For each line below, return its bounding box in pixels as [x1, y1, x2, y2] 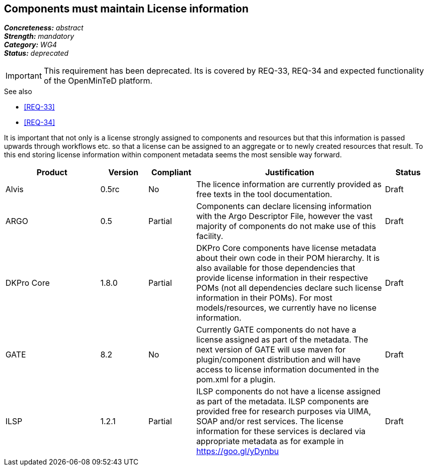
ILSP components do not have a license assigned [196, 386, 381, 397]
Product [36, 167, 68, 178]
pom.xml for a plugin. [196, 374, 276, 385]
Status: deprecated [4, 49, 69, 58]
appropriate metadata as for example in [196, 436, 344, 447]
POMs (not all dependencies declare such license [196, 283, 382, 293]
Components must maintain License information [4, 2, 249, 15]
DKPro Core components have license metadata [196, 243, 376, 253]
